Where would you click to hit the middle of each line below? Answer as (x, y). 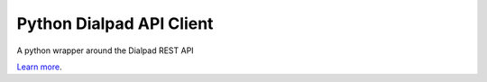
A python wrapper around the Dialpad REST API (105, 50)
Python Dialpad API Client (115, 23)
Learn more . (39, 67)
